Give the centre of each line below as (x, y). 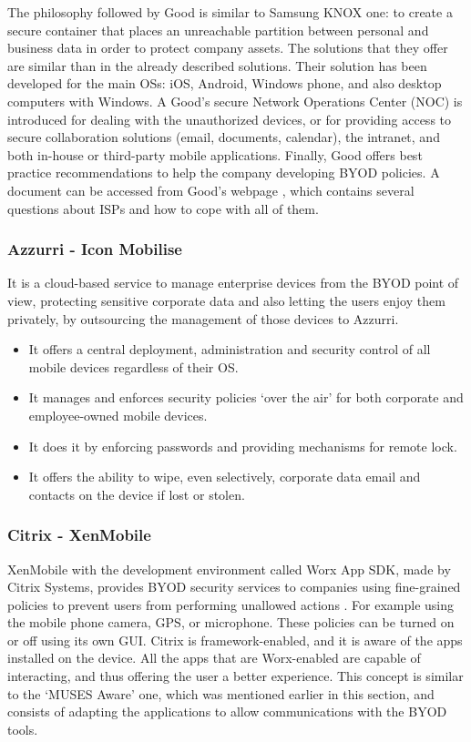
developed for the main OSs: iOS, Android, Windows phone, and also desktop (225, 83)
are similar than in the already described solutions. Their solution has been (217, 65)
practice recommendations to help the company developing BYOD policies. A (224, 173)
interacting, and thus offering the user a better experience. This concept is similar (235, 676)
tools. (23, 729)
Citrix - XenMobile (79, 535)
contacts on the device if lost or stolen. (137, 494)
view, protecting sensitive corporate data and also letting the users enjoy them (226, 300)
